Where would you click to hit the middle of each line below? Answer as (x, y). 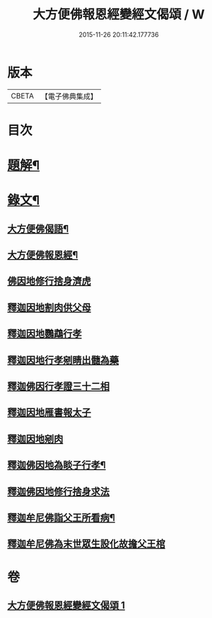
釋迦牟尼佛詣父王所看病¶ (61, 517)
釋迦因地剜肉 (35, 439)
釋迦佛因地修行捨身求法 (58, 492)
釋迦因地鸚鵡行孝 (45, 334)
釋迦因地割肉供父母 (49, 308)
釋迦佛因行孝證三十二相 (58, 386)
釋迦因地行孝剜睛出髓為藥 (63, 360)
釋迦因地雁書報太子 (49, 412)
